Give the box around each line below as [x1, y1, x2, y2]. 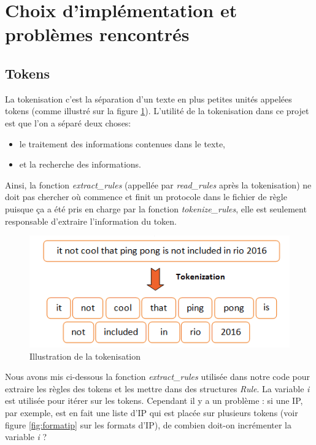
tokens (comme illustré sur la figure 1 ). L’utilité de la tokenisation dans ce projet [5, 104, 309, 117]
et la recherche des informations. [19, 158, 141, 171]
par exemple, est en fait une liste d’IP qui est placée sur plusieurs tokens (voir [5, 406, 298, 419]
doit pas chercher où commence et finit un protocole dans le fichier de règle [5, 190, 287, 203]
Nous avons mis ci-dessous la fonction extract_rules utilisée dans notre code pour [5, 370, 310, 383]
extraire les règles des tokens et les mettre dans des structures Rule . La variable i [5, 382, 310, 395]
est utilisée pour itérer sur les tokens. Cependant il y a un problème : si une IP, [5, 394, 303, 407]
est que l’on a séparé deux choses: [5, 116, 131, 129]
